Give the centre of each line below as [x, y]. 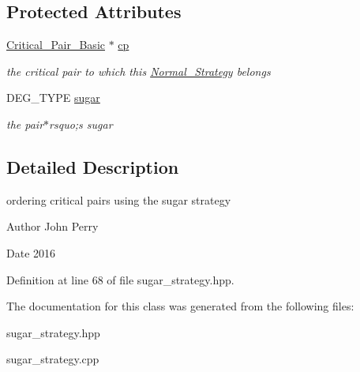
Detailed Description [93, 166]
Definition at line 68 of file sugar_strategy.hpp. [120, 279]
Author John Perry [52, 226]
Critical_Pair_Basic [56, 45]
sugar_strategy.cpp [53, 359]
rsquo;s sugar [81, 124]
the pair [25, 124]
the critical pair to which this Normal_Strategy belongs [139, 71]
